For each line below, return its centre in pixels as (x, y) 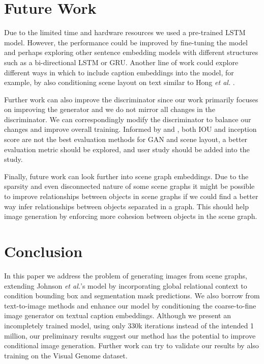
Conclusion (43, 251)
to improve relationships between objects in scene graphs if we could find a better (131, 196)
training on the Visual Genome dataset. (66, 355)
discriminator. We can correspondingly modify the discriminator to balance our (128, 119)
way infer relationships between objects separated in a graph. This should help (126, 206)
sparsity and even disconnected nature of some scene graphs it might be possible (129, 186)
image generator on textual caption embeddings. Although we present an (118, 315)
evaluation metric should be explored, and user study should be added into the (127, 149)
